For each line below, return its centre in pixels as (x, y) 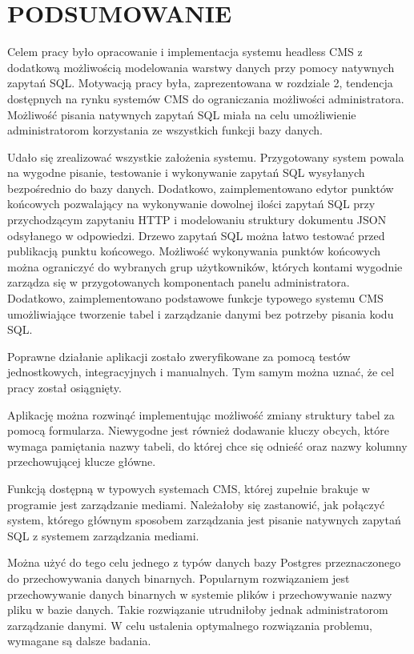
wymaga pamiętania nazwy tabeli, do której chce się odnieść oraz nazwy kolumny (207, 445)
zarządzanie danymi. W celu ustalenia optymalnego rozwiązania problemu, (190, 625)
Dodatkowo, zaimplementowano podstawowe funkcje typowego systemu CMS (195, 298)
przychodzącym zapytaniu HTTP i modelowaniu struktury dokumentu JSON (197, 220)
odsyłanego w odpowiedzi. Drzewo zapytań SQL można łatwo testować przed (196, 235)
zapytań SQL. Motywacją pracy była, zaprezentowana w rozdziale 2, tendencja (200, 83)
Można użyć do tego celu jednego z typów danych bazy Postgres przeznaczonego (204, 562)
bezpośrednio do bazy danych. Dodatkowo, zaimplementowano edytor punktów (201, 188)
